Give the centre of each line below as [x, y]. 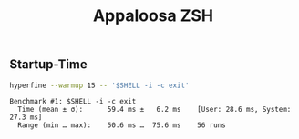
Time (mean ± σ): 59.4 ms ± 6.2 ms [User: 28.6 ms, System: [155, 110]
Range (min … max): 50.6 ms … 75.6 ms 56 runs [122, 125]
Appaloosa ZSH [153, 16]
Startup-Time [49, 65]
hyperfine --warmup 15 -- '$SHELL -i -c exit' [99, 85]
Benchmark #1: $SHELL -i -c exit [73, 102]
